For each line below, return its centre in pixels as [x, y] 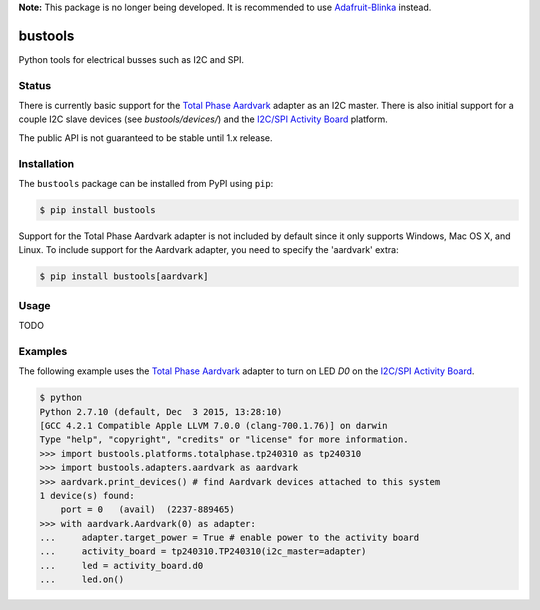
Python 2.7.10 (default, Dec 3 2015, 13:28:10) [161, 411]
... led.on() [82, 579]
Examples [43, 351]
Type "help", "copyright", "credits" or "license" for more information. [224, 439]
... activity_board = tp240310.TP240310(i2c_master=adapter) [203, 551]
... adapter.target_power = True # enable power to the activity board [229, 538]
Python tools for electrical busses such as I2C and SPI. [131, 59]
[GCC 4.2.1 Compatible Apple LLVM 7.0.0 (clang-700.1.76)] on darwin [213, 425]
